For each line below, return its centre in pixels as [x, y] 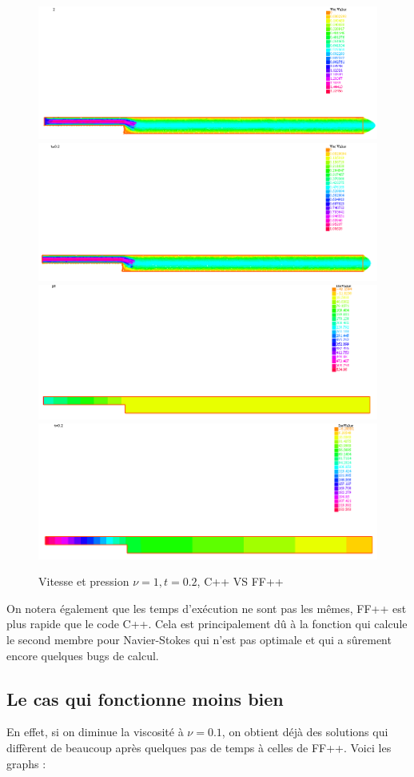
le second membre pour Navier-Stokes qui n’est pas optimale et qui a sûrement [199, 640]
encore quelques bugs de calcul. [83, 655]
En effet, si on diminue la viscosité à [95, 732]
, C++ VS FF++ [240, 581]
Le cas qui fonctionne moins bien [145, 698]
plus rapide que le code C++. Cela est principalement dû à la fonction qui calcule [207, 624]
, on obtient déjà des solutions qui [305, 732]
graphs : [26, 763]
